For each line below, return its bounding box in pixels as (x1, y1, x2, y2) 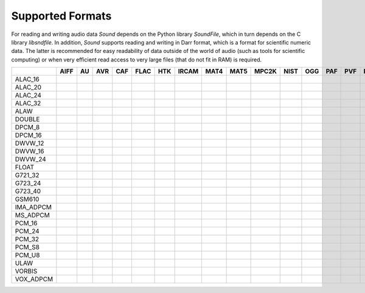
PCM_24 (15, 227, 40, 236)
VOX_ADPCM (15, 275, 54, 283)
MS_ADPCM (15, 211, 50, 219)
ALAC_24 (15, 91, 42, 100)
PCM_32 (15, 235, 40, 244)
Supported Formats (11, 9, 112, 23)
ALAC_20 (15, 83, 42, 91)
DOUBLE (15, 115, 40, 124)
